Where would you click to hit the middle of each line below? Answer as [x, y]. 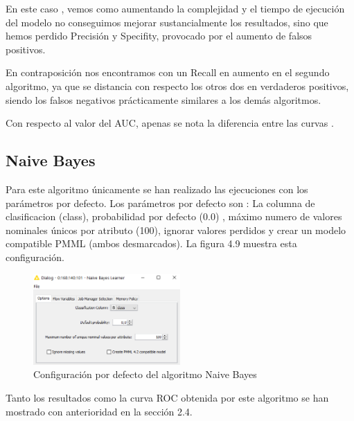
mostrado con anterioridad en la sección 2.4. [99, 411]
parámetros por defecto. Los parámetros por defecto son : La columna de [160, 203]
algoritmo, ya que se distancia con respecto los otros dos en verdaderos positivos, [177, 86]
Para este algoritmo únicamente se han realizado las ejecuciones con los [157, 189]
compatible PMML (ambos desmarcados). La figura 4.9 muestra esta [151, 243]
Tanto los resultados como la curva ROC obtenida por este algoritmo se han [167, 398]
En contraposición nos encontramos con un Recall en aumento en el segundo [168, 72]
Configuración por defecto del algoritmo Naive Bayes [145, 374]
